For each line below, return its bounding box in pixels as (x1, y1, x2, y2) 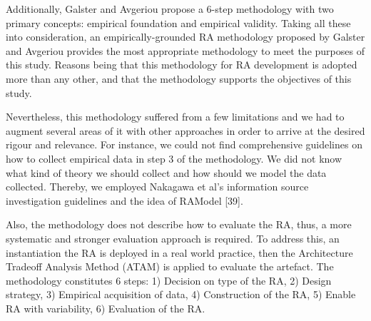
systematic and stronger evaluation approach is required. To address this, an (6, 230, 340, 245)
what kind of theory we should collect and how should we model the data (6, 165, 327, 180)
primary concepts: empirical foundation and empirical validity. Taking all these (6, 15, 351, 30)
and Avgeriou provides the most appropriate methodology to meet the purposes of (6, 43, 365, 58)
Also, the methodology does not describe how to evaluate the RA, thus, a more (6, 217, 352, 232)
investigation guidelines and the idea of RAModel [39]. (6, 193, 243, 208)
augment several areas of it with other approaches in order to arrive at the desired (6, 123, 365, 138)
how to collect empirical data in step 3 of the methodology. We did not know (6, 151, 342, 165)
